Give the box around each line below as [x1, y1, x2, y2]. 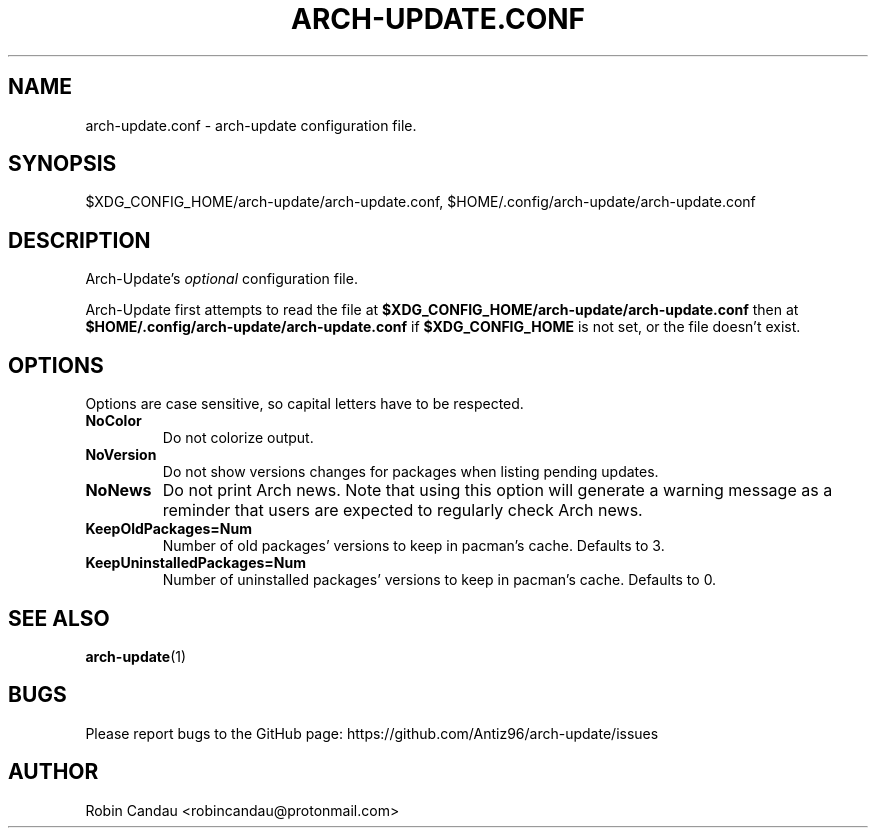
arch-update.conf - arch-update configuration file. [85, 116, 417, 134]
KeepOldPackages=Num [85, 520, 253, 538]
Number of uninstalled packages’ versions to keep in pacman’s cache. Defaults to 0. [162, 571, 717, 589]
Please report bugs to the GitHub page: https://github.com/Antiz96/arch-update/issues [85, 724, 659, 742]
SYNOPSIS [8, 151, 117, 177]
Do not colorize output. [162, 429, 314, 447]
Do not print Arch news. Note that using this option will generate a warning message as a [162, 480, 833, 501]
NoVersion [85, 446, 157, 464]
